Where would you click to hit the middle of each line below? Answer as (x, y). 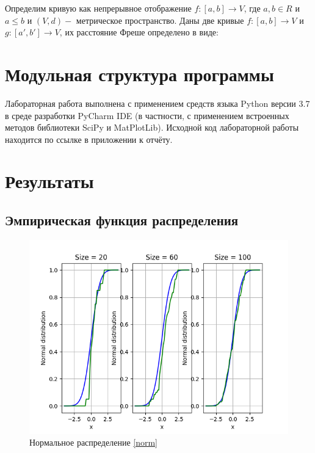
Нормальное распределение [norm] (93, 442)
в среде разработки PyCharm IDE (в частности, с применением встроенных (147, 115)
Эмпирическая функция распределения (122, 220)
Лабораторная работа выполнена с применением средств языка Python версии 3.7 (157, 103)
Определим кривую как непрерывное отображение (98, 8)
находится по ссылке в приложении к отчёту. (89, 139)
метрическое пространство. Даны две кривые (160, 20)
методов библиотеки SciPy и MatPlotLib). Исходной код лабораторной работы (152, 127)
